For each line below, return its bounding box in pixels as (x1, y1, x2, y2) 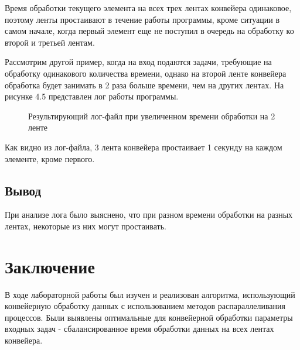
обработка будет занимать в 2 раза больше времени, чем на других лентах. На (5, 78, 284, 91)
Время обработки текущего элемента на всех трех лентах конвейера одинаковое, (5, 2, 292, 13)
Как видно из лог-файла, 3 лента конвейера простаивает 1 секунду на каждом (5, 140, 282, 153)
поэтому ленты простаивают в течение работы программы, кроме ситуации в (5, 13, 280, 25)
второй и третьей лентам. (5, 36, 95, 48)
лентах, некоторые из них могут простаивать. (5, 219, 167, 232)
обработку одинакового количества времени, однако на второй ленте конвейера (5, 67, 287, 79)
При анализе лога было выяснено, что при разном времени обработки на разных (5, 208, 293, 221)
